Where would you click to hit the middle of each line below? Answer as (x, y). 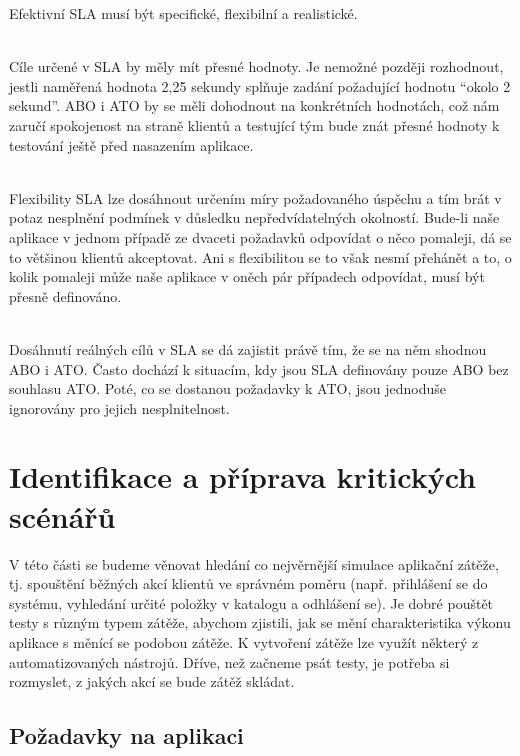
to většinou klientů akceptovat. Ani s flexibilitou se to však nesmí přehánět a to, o (260, 256)
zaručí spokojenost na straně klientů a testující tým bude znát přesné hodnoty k (254, 124)
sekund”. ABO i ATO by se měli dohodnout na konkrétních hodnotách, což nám (254, 105)
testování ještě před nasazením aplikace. (131, 144)
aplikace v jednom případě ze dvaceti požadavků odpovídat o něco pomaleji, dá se (260, 236)
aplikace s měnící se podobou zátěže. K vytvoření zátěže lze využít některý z (244, 641)
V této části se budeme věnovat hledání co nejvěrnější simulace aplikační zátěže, (254, 563)
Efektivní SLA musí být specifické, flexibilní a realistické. (183, 13)
